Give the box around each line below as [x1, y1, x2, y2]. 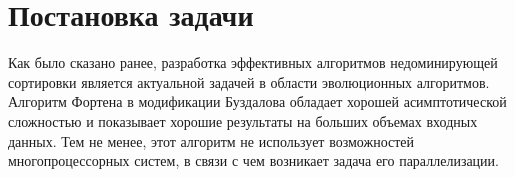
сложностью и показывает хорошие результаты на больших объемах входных [8, 110, 478, 131]
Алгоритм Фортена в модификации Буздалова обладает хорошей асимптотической [8, 91, 507, 112]
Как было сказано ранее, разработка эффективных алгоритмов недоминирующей [8, 52, 498, 73]
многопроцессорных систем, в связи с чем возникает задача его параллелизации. [8, 150, 499, 171]
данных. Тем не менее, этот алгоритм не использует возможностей [8, 130, 415, 151]
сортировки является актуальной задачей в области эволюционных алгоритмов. [8, 71, 490, 92]
